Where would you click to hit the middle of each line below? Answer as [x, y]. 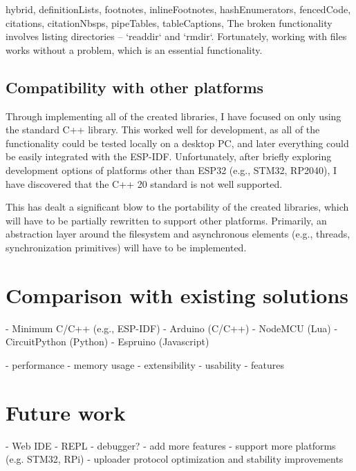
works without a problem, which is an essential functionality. [134, 49]
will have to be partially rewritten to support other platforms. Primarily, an [166, 220]
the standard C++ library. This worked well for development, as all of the [163, 129]
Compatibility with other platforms [135, 87]
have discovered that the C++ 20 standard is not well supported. [144, 183]
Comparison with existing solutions [177, 295]
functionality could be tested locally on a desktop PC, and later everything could [177, 143]
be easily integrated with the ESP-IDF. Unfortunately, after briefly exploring [169, 156]
